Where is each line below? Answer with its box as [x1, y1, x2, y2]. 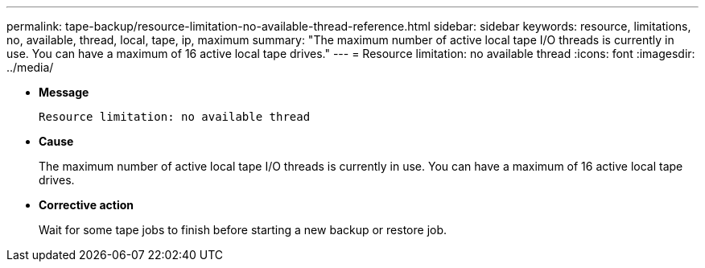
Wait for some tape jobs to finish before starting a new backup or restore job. [39, 223, 447, 237]
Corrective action [39, 198, 134, 212]
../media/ [6, 60, 54, 74]
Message [39, 85, 89, 99]
